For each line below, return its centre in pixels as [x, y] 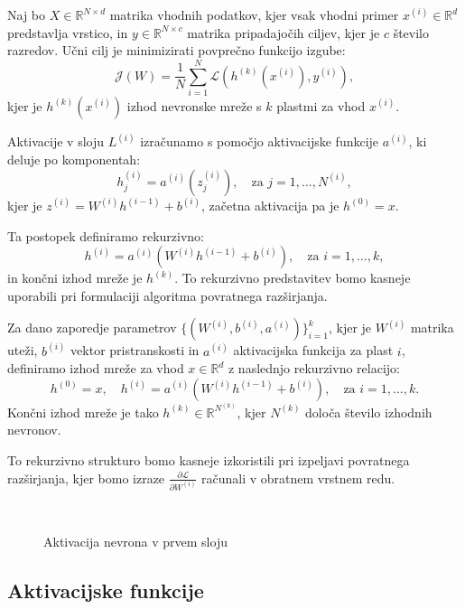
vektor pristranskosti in [135, 350]
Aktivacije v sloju [56, 141]
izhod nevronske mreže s [194, 105]
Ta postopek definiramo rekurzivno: [106, 235]
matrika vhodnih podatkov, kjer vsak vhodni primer [254, 14]
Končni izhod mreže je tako [83, 412]
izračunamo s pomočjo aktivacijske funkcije [260, 141]
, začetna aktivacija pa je [270, 205]
